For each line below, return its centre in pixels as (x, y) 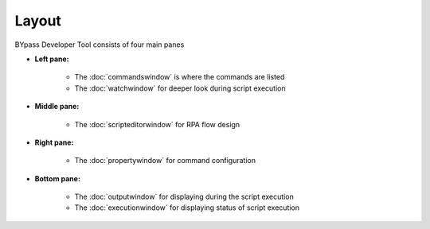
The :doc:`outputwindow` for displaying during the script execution (184, 197)
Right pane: (54, 142)
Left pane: (52, 59)
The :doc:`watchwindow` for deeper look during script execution (180, 88)
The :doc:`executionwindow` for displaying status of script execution (187, 208)
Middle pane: (57, 107)
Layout (38, 21)
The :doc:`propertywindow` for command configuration (165, 161)
